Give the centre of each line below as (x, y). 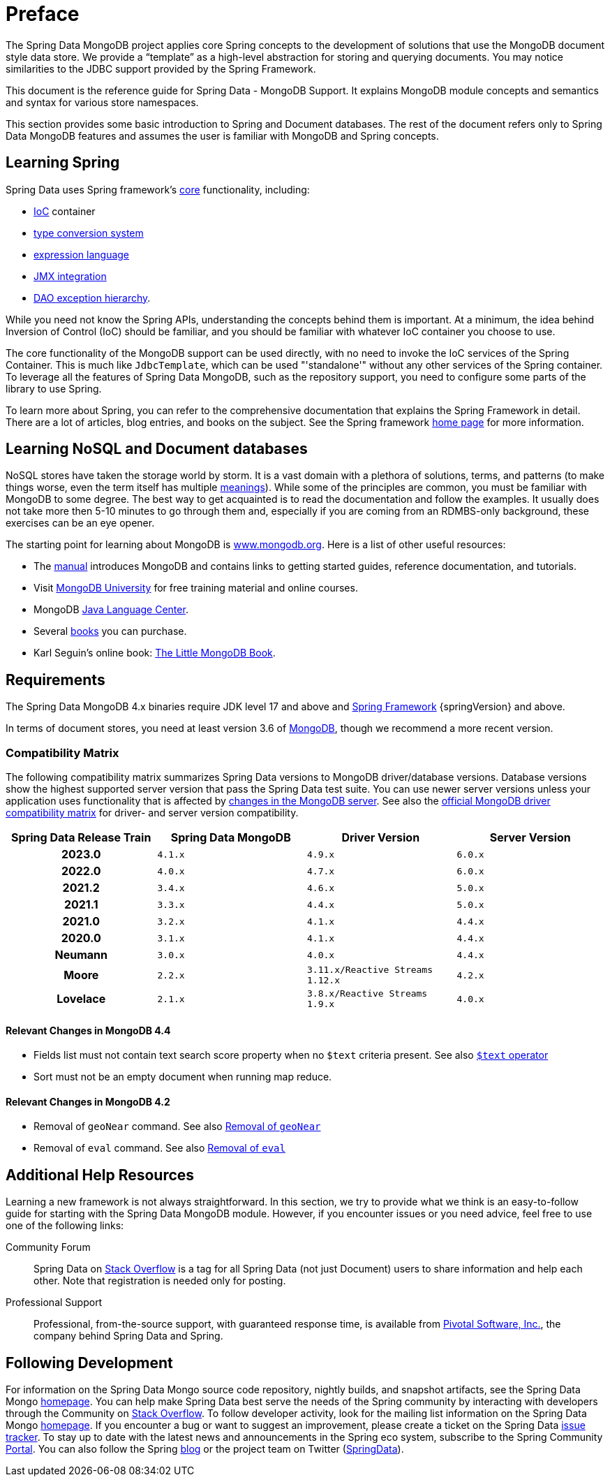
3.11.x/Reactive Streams (370, 970)
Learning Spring (63, 163)
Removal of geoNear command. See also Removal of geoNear (177, 1127)
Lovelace (81, 999)
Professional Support (54, 1303)
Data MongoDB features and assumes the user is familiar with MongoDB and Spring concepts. (222, 135)
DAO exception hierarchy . (92, 298)
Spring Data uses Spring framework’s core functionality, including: (158, 189)
